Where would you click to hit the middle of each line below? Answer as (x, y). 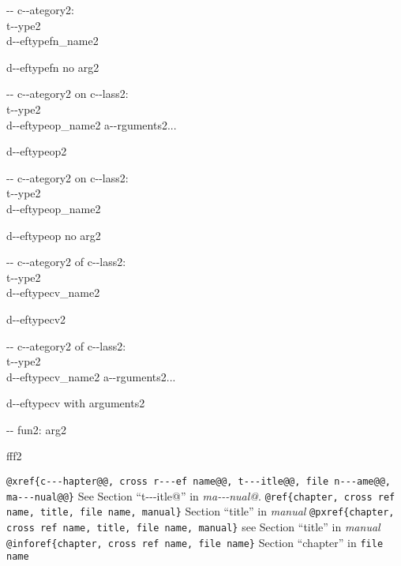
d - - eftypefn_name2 (52, 41)
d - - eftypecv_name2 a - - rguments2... (91, 376)
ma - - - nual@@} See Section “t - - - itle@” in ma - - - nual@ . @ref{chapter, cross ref (201, 495)
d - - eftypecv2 (36, 319)
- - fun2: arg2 (36, 429)
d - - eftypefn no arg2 (53, 67)
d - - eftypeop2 (37, 151)
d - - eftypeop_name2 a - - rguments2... (92, 124)
